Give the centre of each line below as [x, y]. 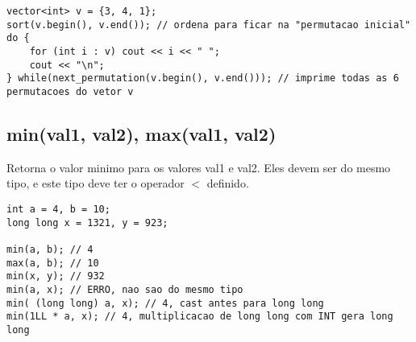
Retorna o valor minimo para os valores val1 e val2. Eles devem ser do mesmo [199, 167]
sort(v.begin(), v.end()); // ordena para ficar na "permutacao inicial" [209, 25]
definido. [228, 183]
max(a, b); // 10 [53, 263]
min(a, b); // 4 [50, 249]
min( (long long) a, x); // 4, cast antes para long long [165, 303]
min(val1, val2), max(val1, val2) [141, 133]
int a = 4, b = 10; [58, 209]
